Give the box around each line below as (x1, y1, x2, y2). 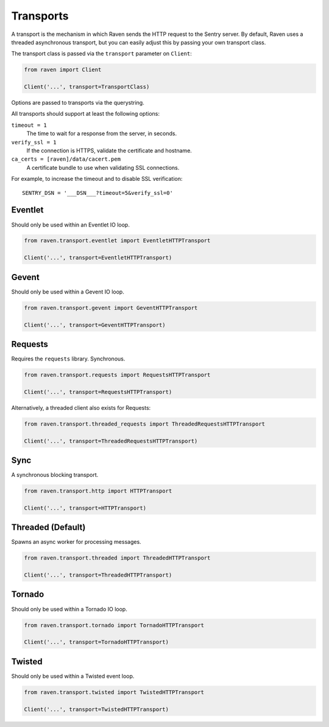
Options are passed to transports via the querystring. (11, 99, 144, 107)
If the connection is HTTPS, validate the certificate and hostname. (26, 147, 192, 155)
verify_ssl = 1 (11, 139, 57, 146)
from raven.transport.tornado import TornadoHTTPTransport (24, 622, 204, 628)
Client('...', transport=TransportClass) (24, 83, 150, 91)
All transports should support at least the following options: (11, 110, 160, 118)
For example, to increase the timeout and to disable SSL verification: (11, 175, 183, 183)
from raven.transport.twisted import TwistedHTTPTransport (24, 689, 204, 695)
